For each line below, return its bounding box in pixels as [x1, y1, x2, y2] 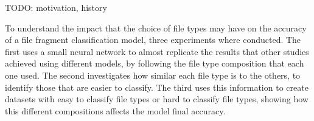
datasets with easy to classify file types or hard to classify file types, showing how [5, 93, 309, 105]
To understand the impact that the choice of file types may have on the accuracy [5, 21, 307, 34]
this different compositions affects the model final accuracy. [5, 104, 226, 117]
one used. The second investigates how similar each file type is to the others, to [5, 68, 301, 81]
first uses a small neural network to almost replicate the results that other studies [5, 45, 309, 57]
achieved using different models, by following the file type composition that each [5, 57, 304, 70]
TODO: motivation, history [5, 1, 107, 13]
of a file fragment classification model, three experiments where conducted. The [5, 33, 301, 46]
